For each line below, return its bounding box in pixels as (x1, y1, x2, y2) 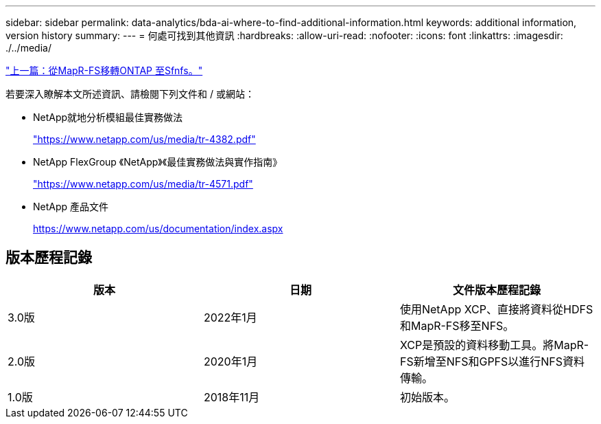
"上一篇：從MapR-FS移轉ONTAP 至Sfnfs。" (5, 65, 203, 76)
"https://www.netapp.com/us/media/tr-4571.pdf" (33, 178, 253, 190)
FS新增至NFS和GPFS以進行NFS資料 (399, 354, 585, 368)
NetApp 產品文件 (33, 201, 109, 212)
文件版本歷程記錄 (452, 282, 541, 297)
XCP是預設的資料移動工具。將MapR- (399, 337, 589, 352)
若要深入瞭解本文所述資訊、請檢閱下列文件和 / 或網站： (5, 88, 255, 100)
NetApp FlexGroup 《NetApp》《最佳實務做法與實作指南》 (33, 156, 283, 168)
